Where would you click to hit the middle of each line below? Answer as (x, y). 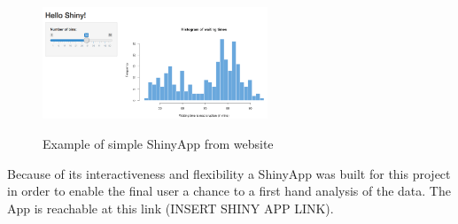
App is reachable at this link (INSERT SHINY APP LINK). (171, 208)
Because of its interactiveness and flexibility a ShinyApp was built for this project (229, 173)
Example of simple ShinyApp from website (158, 143)
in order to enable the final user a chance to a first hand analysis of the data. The (229, 191)
